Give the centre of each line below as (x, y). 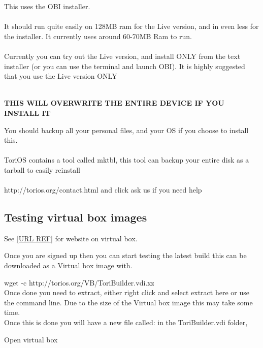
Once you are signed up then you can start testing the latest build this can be (125, 255)
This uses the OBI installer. (47, 6)
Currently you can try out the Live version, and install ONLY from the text (122, 56)
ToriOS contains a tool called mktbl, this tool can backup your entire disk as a (127, 160)
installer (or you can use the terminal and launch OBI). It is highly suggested (125, 66)
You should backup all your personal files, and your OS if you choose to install (126, 130)
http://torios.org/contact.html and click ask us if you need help (103, 190)
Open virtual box (31, 339)
